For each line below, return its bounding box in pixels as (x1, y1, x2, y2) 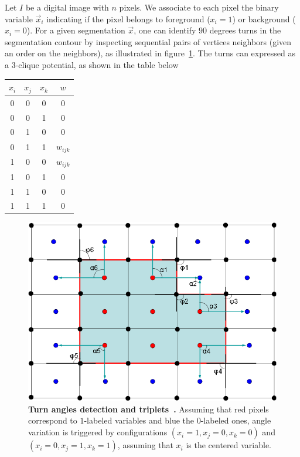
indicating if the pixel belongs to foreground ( (46, 12, 210, 25)
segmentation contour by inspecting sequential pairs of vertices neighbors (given (5, 35, 292, 48)
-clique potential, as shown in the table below (15, 58, 179, 70)
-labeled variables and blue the (84, 414, 195, 426)
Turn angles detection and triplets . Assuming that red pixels (28, 402, 269, 415)
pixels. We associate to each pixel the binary (119, 1, 279, 13)
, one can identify (134, 24, 196, 36)
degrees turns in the (209, 24, 281, 36)
